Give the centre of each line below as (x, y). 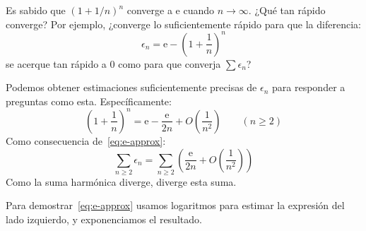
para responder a (309, 87)
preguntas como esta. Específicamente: (89, 101)
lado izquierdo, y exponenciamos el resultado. (104, 219)
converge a (149, 10)
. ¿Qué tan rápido (287, 10)
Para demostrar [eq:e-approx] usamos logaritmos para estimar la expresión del (175, 205)
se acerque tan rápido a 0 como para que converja (113, 63)
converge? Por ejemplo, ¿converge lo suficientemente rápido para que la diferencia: (183, 24)
